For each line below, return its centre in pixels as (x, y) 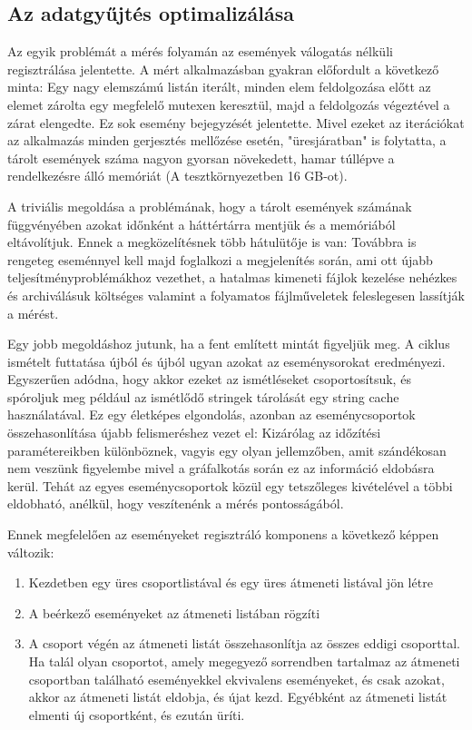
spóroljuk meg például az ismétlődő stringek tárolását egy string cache (203, 396)
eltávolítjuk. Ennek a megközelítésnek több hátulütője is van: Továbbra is (212, 242)
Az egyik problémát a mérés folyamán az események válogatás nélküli (200, 51)
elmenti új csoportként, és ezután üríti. (137, 714)
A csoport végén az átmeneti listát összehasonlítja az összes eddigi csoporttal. (244, 643)
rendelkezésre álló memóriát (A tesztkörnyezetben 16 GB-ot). (177, 176)
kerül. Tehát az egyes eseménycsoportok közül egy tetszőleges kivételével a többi (230, 485)
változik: (31, 552)
